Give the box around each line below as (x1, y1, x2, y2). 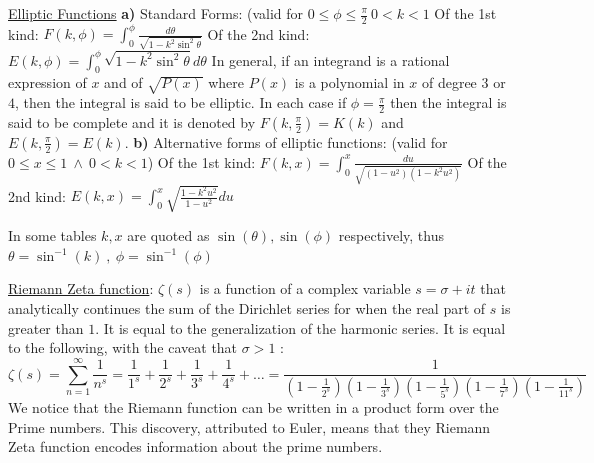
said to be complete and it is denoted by (8, 111, 256, 132)
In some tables (8, 225, 97, 246)
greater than (8, 317, 84, 338)
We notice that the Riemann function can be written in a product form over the (8, 396, 499, 417)
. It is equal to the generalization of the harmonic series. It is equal (95, 317, 506, 338)
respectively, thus (338, 225, 444, 246)
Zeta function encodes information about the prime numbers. (8, 436, 383, 457)
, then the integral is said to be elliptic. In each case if (15, 92, 347, 113)
